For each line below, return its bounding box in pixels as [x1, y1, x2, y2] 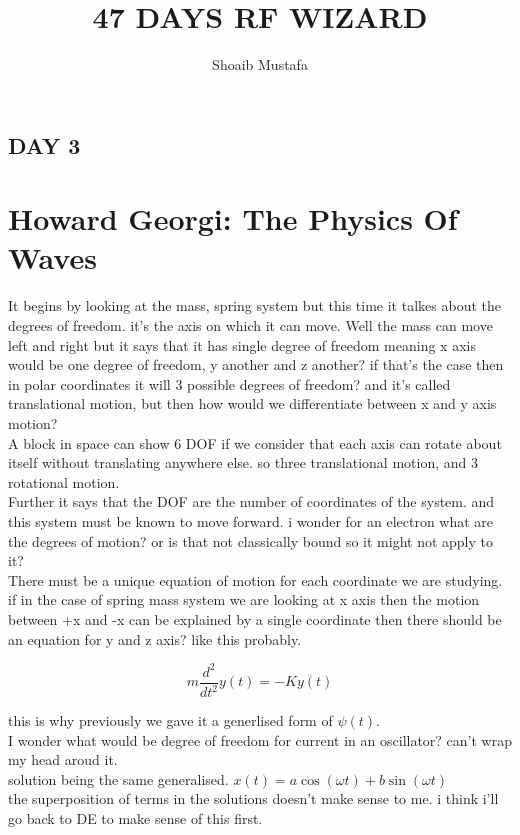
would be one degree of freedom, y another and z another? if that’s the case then [8, 354, 504, 375]
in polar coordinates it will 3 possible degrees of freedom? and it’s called [8, 373, 451, 394]
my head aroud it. [8, 749, 118, 770]
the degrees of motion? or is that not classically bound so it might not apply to [8, 530, 494, 551]
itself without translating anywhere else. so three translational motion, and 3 [8, 452, 478, 473]
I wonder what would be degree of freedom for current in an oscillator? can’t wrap [8, 729, 512, 750]
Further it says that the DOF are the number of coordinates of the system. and [8, 491, 495, 512]
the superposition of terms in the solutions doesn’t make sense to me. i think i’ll [8, 788, 499, 809]
